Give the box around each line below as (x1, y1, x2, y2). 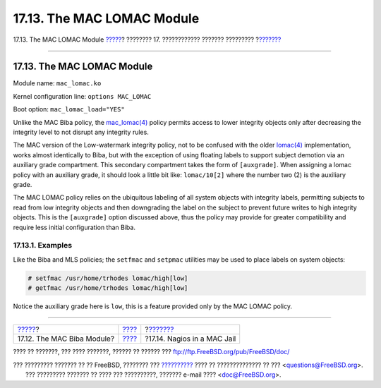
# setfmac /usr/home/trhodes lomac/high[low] (28, 274, 188, 282)
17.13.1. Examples (13, 241, 73, 250)
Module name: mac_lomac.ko (13, 79, 102, 87)
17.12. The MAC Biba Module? (17, 334, 115, 344)
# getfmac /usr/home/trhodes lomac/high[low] (28, 284, 188, 292)
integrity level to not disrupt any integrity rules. (13, 128, 150, 137)
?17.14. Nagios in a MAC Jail (145, 334, 236, 344)
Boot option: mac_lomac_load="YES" (13, 105, 125, 114)
